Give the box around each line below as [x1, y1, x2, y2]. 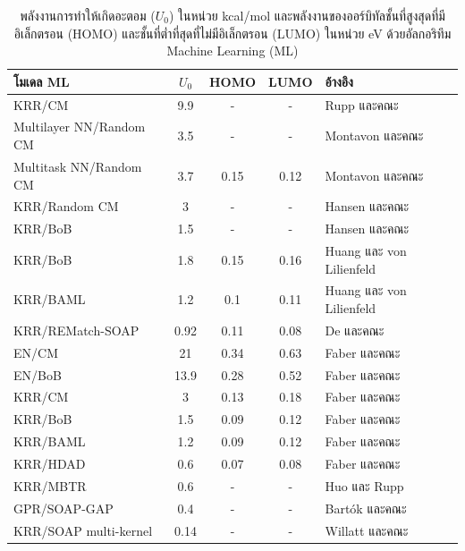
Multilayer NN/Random [13, 117, 146, 136]
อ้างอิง [325, 72, 353, 90]
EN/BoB [13, 365, 62, 384]
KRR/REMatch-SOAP [13, 320, 139, 339]
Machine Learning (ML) [166, 41, 299, 60]
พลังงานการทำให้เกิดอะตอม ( [20, 6, 156, 24]
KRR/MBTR [13, 476, 87, 495]
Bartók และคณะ [325, 498, 407, 517]
